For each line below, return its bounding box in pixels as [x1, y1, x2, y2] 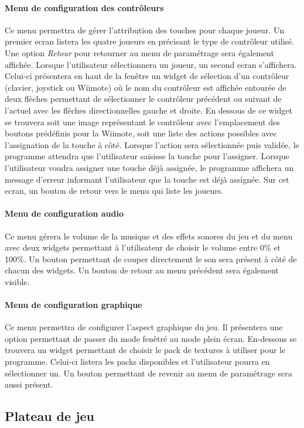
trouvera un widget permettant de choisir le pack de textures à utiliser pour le [5, 344, 286, 356]
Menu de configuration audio [5, 207, 124, 220]
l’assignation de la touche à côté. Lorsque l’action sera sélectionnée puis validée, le [5, 138, 299, 150]
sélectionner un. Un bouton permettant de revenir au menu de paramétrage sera [5, 367, 292, 379]
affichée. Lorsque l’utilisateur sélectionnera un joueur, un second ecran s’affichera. [5, 58, 297, 70]
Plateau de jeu [5, 407, 94, 425]
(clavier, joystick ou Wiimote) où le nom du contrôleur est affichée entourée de [5, 81, 286, 93]
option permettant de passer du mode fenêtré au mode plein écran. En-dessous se [5, 332, 297, 344]
